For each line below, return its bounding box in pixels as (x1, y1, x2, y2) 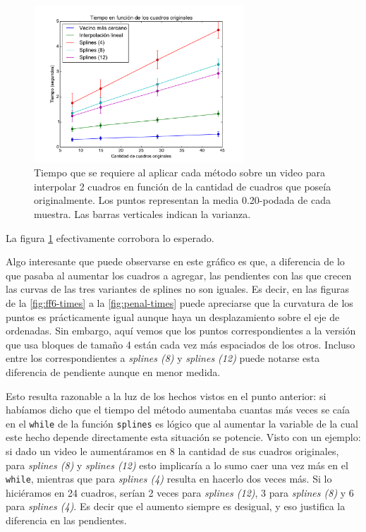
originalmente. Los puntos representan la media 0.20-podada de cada (34, 193, 331, 207)
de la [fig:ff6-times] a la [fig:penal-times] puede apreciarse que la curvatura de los (6, 295, 353, 310)
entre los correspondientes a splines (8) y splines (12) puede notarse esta (6, 351, 320, 365)
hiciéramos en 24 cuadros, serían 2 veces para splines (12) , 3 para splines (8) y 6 (6, 485, 354, 500)
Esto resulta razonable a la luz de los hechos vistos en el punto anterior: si (6, 388, 327, 403)
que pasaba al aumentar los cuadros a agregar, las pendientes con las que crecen (6, 267, 352, 282)
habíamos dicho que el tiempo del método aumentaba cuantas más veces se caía (6, 402, 350, 417)
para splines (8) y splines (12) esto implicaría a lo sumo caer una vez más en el (6, 457, 348, 472)
